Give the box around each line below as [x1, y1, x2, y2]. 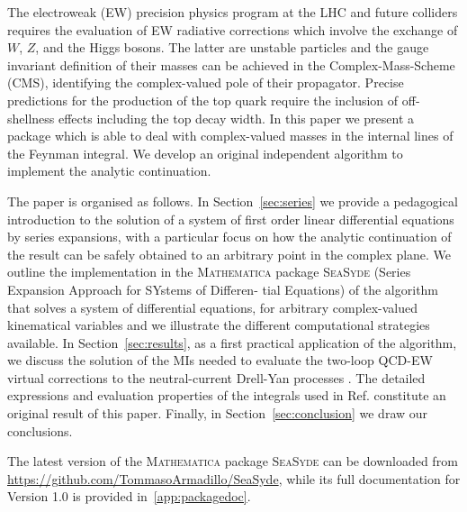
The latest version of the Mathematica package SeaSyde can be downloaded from [7, 452, 458, 471]
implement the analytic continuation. [7, 161, 211, 180]
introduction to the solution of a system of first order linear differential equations [7, 209, 454, 228]
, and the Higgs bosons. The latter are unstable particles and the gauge [35, 38, 429, 57]
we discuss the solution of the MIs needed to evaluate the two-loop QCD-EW [7, 351, 433, 370]
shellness [7, 108, 55, 127]
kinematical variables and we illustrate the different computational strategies [7, 315, 430, 334]
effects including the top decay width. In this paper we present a [58, 108, 415, 127]
